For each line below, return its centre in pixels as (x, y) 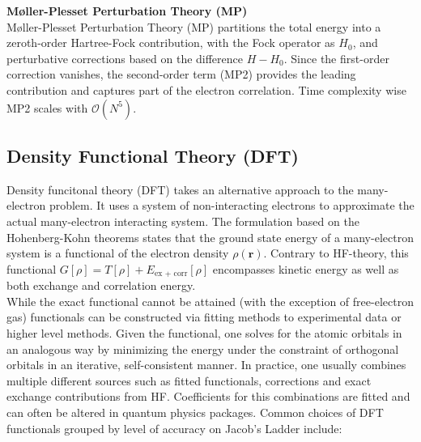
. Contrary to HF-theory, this (336, 253)
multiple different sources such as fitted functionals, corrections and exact (189, 380)
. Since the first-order (336, 58)
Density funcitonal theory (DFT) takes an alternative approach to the (180, 189)
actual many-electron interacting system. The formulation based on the (183, 221)
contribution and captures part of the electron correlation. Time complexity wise (206, 89)
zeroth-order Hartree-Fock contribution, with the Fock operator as (171, 42)
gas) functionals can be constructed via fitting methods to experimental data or (204, 317)
